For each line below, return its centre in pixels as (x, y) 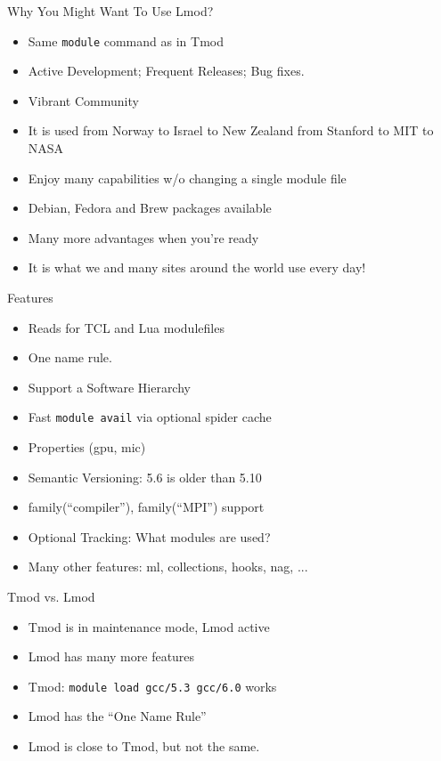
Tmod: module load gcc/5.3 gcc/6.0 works (152, 686)
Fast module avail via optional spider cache (150, 417)
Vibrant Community (83, 100)
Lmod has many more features (111, 656)
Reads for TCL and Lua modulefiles (126, 327)
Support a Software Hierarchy (109, 387)
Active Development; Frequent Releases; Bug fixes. (166, 71)
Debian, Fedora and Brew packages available (150, 208)
